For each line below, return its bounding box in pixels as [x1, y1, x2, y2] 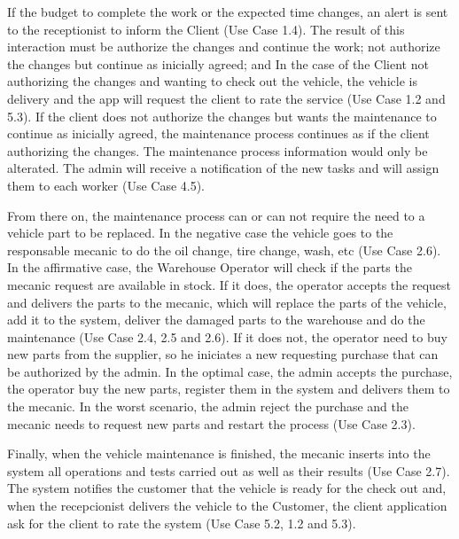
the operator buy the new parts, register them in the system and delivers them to [7, 379, 450, 398]
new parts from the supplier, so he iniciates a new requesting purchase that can [7, 345, 439, 363]
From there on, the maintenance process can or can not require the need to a [7, 206, 425, 224]
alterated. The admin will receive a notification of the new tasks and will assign [7, 159, 440, 177]
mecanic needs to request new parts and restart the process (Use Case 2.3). [7, 414, 416, 433]
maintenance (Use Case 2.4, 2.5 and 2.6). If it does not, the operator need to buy [7, 327, 447, 346]
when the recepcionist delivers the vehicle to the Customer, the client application [7, 496, 447, 515]
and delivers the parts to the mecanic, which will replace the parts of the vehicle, [7, 293, 447, 311]
